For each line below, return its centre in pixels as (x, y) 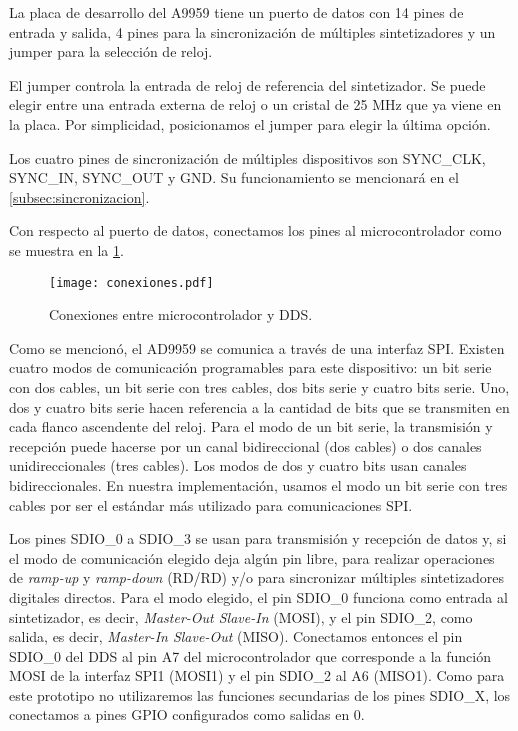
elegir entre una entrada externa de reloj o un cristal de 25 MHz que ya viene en (255, 104)
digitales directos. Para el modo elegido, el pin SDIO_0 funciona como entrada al (258, 596)
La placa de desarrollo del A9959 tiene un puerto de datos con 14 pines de (236, 12)
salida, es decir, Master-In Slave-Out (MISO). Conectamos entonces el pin (236, 636)
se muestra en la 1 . (66, 249)
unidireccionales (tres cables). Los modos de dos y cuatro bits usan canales (238, 465)
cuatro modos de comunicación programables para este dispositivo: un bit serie (250, 367)
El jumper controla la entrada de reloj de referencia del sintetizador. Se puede (247, 84)
